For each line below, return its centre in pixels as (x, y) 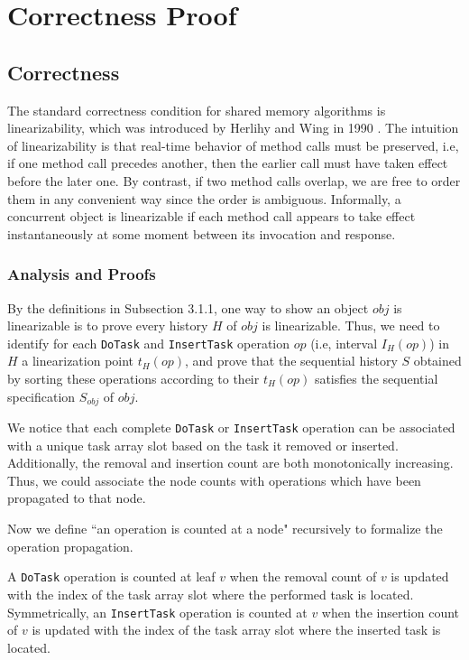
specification (41, 396)
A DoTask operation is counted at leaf (111, 576)
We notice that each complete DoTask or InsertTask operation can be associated (231, 428)
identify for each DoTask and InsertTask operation (149, 343)
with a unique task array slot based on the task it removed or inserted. (203, 445)
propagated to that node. (77, 498)
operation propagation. (70, 546)
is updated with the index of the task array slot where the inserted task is (236, 630)
